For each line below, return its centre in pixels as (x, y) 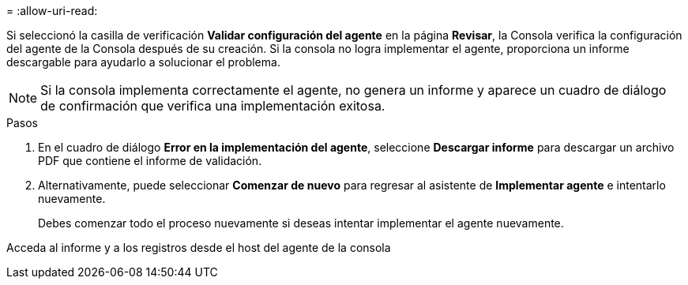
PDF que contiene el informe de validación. (150, 161)
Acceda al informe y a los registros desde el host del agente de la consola (199, 247)
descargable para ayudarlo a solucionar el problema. (143, 62)
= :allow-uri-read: (52, 11)
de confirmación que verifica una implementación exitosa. (213, 106)
